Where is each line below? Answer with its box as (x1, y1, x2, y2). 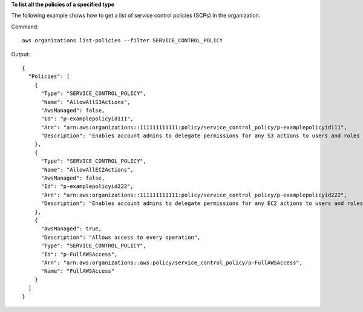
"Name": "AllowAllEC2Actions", (41, 166, 134, 173)
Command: (11, 23, 39, 30)
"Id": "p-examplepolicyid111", (41, 115, 134, 122)
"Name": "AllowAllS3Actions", (41, 99, 131, 105)
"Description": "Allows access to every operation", (41, 233, 201, 241)
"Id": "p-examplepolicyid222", (41, 183, 134, 190)
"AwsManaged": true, (41, 226, 102, 232)
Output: (11, 50, 30, 57)
